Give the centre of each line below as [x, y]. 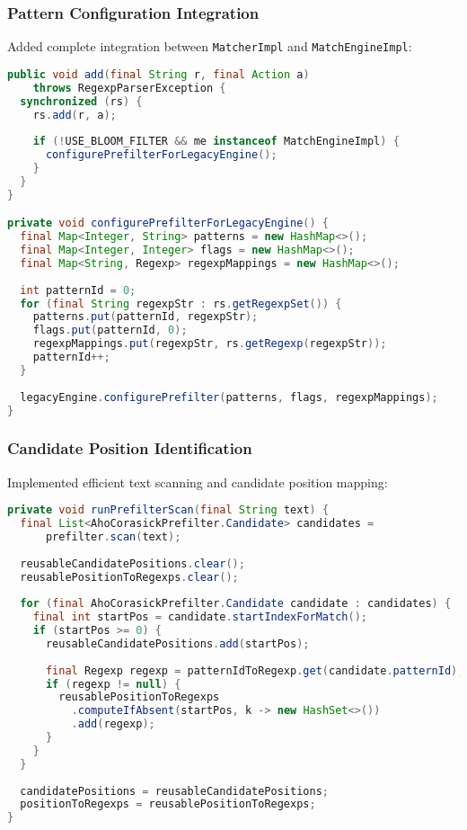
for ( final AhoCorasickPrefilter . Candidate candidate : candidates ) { [236, 604]
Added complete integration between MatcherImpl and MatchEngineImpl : [210, 46]
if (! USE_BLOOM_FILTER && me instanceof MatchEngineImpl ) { [216, 142]
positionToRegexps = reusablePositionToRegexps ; [168, 804]
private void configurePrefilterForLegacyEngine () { [168, 223]
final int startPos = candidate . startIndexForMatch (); [200, 617]
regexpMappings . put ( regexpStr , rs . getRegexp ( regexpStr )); [210, 344]
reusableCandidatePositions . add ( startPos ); [177, 643]
